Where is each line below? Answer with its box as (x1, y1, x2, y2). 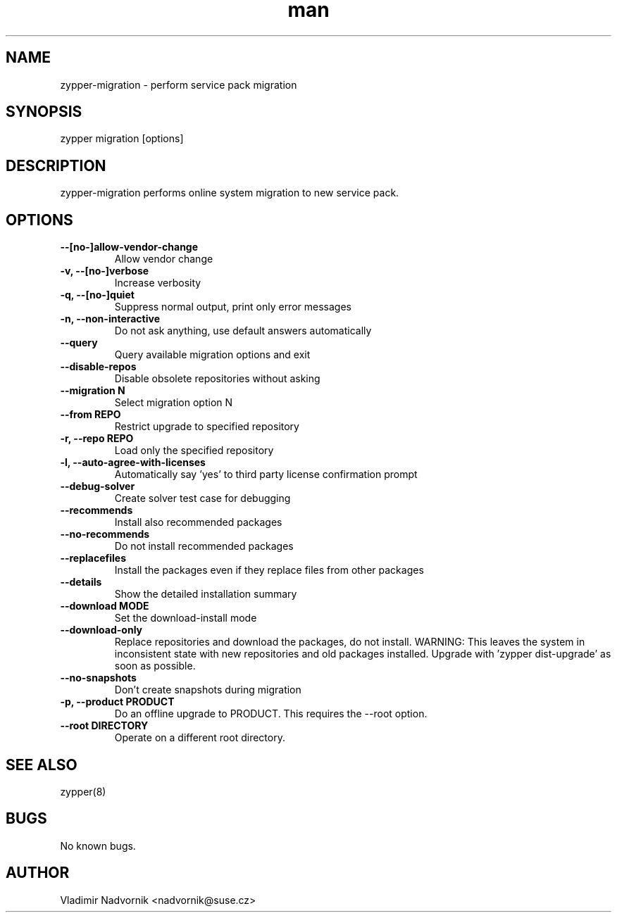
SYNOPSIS (6, 103, 82, 121)
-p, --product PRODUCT (60, 696, 175, 708)
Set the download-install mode (114, 612, 257, 624)
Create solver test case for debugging (114, 492, 291, 505)
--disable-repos (60, 360, 137, 373)
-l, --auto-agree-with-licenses (60, 456, 206, 469)
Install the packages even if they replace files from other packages (114, 564, 424, 577)
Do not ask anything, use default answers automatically (114, 325, 372, 337)
